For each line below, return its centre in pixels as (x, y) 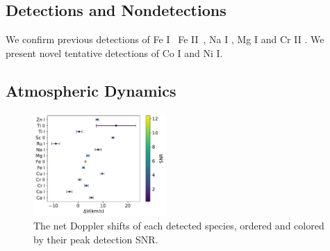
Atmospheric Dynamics (91, 90)
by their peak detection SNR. (96, 239)
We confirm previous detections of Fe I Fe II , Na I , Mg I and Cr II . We (165, 39)
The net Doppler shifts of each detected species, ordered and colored (179, 226)
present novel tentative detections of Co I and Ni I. (114, 52)
